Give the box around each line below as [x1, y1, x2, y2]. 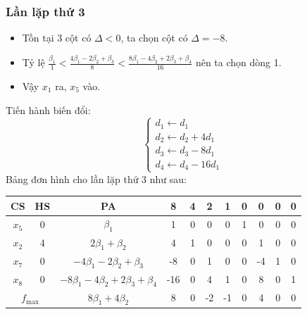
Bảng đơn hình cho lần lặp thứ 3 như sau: [6, 171, 187, 186]
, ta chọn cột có [120, 30, 188, 45]
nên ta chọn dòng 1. [195, 55, 282, 70]
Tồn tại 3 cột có [22, 30, 92, 45]
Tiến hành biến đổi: [6, 102, 91, 117]
